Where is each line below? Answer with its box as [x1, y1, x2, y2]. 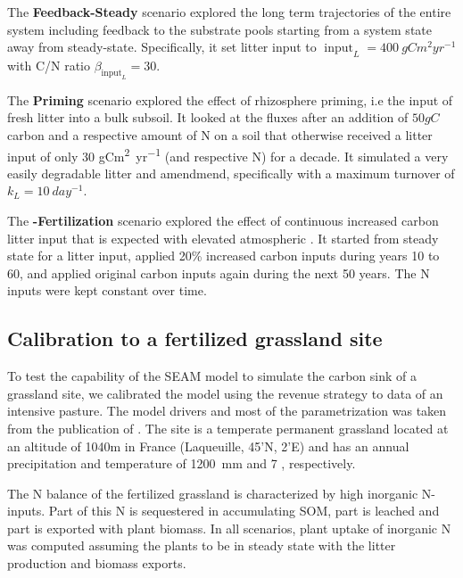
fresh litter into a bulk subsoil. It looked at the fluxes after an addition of [7, 108, 409, 127]
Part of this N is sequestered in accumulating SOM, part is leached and [48, 501, 440, 520]
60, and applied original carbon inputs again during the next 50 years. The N [7, 263, 430, 282]
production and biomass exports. [7, 554, 186, 573]
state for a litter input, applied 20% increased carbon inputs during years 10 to [7, 246, 440, 265]
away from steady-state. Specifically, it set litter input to [7, 37, 317, 56]
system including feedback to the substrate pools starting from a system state [7, 20, 432, 38]
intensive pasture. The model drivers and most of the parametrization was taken [7, 401, 447, 420]
